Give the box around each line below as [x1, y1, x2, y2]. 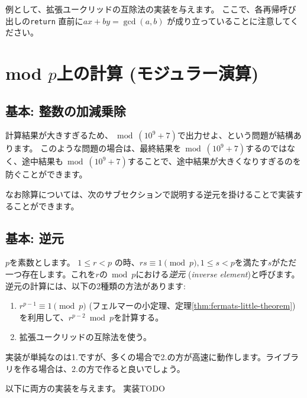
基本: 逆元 [5, 228, 64, 247]
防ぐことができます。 [5, 168, 88, 180]
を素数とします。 [9, 256, 75, 268]
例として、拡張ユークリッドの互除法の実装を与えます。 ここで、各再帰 [5, 3, 280, 15]
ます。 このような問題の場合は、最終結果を [13, 142, 182, 154]
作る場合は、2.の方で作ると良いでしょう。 [21, 362, 185, 374]
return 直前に [30, 14, 83, 27]
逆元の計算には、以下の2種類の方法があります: [5, 279, 186, 292]
